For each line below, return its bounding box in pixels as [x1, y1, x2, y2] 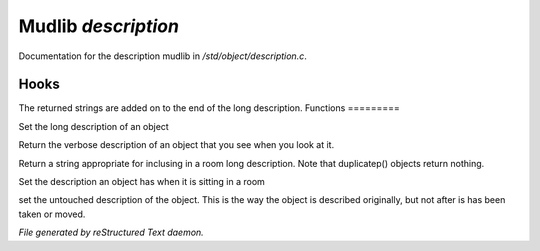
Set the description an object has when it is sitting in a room [18, 176, 265, 188]
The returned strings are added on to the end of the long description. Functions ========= [18, 102, 400, 114]
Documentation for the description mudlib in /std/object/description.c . [18, 50, 307, 62]
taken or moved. [18, 208, 86, 220]
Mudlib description [18, 15, 180, 37]
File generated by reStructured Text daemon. [18, 226, 204, 239]
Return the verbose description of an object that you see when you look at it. [18, 139, 335, 151]
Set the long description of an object [18, 120, 169, 132]
